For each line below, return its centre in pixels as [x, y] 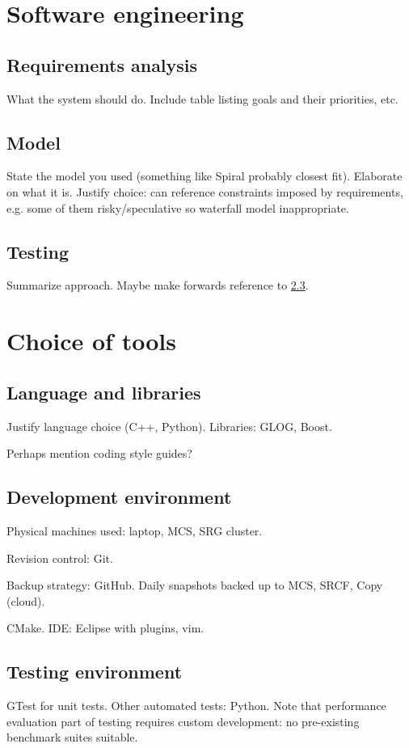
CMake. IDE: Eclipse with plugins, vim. [105, 628]
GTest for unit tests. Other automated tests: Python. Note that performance [196, 706]
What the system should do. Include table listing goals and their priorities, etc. [202, 98]
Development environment [119, 497]
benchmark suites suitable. [72, 737]
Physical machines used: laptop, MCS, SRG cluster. [135, 530]
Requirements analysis [102, 64]
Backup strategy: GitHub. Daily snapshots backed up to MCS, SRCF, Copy [195, 585]
